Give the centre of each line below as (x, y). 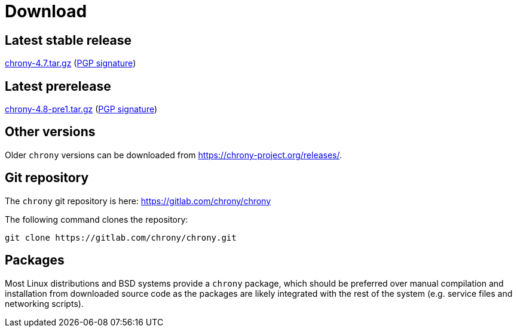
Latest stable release (68, 40)
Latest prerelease (58, 86)
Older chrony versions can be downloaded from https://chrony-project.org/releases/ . (174, 155)
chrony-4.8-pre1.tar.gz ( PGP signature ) (81, 109)
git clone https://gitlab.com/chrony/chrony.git (121, 237)
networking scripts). (44, 303)
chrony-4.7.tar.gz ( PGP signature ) (71, 63)
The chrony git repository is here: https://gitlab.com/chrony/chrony (138, 201)
